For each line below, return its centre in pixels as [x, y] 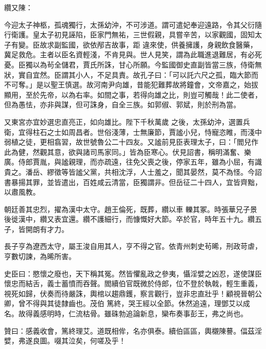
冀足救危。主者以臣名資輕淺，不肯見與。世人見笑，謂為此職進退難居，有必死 [133, 54]
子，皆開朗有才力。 [36, 229]
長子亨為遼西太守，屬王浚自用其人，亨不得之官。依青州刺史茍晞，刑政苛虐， [133, 246]
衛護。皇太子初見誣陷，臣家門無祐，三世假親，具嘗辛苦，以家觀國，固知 [133, 34]
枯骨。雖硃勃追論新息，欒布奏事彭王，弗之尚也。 [165, 313]
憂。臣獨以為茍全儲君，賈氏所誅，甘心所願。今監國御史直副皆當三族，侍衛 [129, 64]
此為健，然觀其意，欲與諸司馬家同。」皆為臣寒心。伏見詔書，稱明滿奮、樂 [128, 152]
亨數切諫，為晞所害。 [40, 256]
